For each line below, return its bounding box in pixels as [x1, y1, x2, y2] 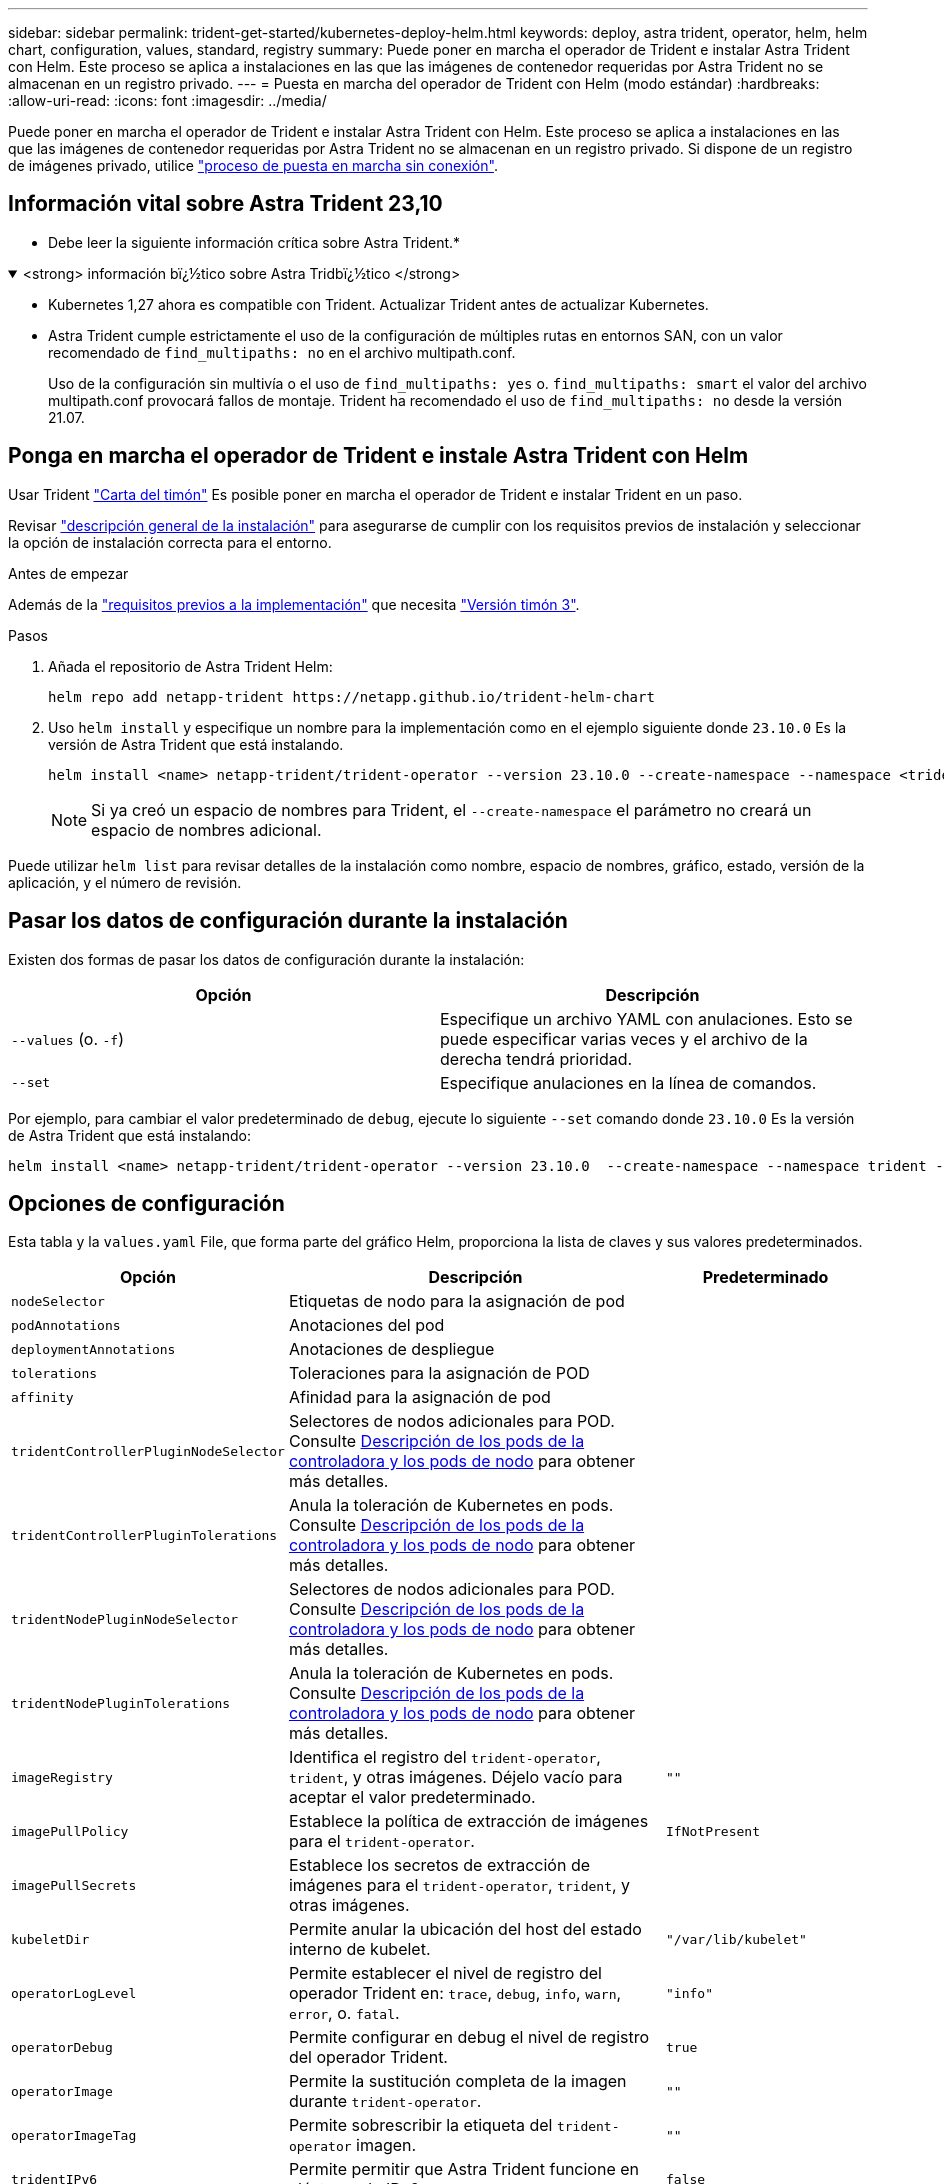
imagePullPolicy [11, 1823, 129, 1839]
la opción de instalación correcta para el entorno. [8, 533, 332, 551]
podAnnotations [11, 1317, 121, 1333]
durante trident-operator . [288, 2091, 482, 2112]
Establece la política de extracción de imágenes [288, 1811, 649, 1832]
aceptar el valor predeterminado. [288, 1787, 536, 1808]
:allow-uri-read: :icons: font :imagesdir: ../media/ [8, 92, 327, 109]
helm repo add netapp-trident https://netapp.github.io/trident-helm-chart [48, 688, 655, 705]
